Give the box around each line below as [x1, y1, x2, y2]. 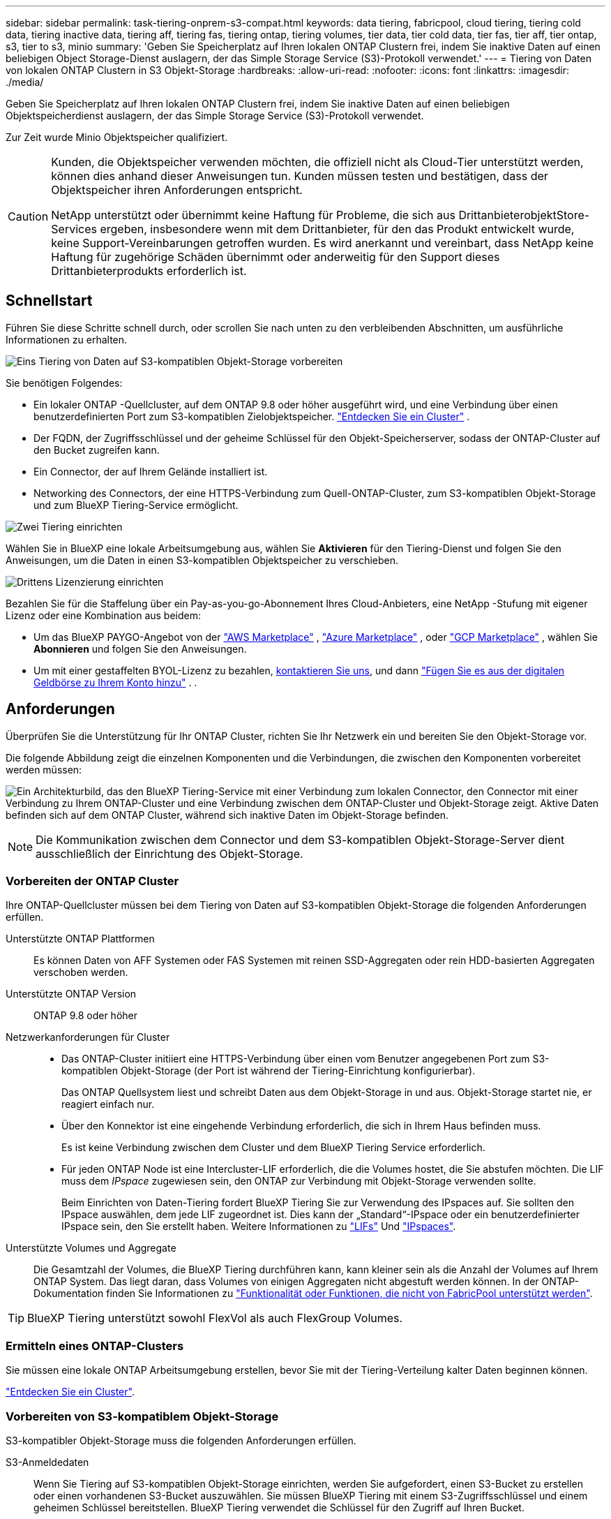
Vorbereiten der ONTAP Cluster [6, 874, 179, 889]
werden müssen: [6, 763, 82, 776]
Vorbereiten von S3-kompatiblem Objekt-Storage [6, 1409, 279, 1423]
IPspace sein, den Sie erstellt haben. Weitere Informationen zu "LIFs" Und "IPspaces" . [61, 1220, 456, 1233]
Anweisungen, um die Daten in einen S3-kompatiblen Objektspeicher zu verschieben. [6, 554, 399, 566]
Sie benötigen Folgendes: [6, 376, 123, 389]
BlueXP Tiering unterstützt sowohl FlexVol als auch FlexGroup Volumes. [27, 1311, 403, 1326]
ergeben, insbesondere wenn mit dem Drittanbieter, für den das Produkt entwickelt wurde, [100, 222, 575, 236]
